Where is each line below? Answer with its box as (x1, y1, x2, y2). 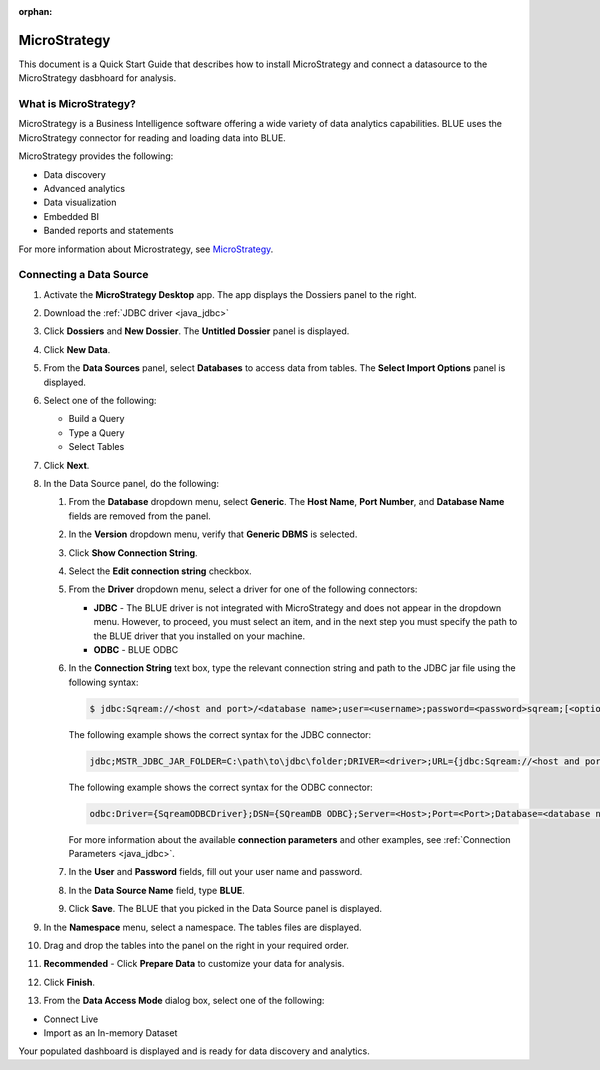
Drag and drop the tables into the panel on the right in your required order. (43, 939, 350, 951)
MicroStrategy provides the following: (18, 150, 174, 162)
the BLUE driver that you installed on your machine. (93, 630, 305, 642)
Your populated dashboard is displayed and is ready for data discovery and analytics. (18, 1045, 370, 1057)
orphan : (18, 6, 53, 17)
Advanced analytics (43, 183, 125, 194)
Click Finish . (43, 976, 95, 988)
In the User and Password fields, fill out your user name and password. (68, 866, 363, 878)
